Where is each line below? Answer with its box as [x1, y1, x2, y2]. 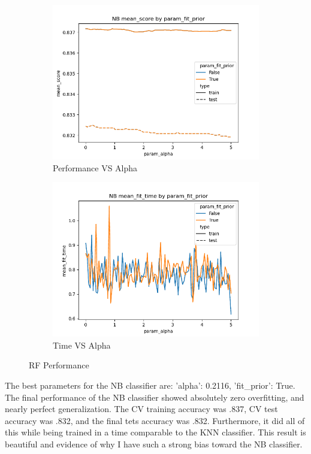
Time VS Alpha [53, 338, 111, 351]
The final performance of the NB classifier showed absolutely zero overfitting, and [5, 391, 304, 403]
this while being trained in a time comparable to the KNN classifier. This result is [5, 426, 306, 438]
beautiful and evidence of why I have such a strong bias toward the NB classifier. [5, 437, 303, 450]
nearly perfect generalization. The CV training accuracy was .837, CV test [5, 402, 278, 415]
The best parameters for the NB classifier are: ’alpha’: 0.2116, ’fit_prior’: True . [5, 379, 295, 391]
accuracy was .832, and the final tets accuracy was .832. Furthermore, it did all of [5, 414, 305, 426]
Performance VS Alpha [53, 161, 138, 174]
